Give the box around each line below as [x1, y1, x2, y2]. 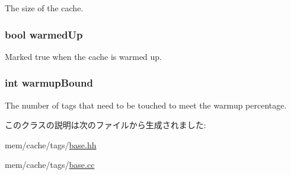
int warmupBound [5, 75, 93, 90]
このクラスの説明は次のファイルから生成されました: [5, 119, 206, 131]
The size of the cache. [5, 2, 84, 14]
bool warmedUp [5, 27, 83, 42]
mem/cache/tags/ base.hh [5, 138, 97, 151]
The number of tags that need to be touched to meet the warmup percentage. [5, 98, 287, 111]
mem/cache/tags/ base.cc [5, 158, 95, 171]
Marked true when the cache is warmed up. [5, 50, 162, 62]
